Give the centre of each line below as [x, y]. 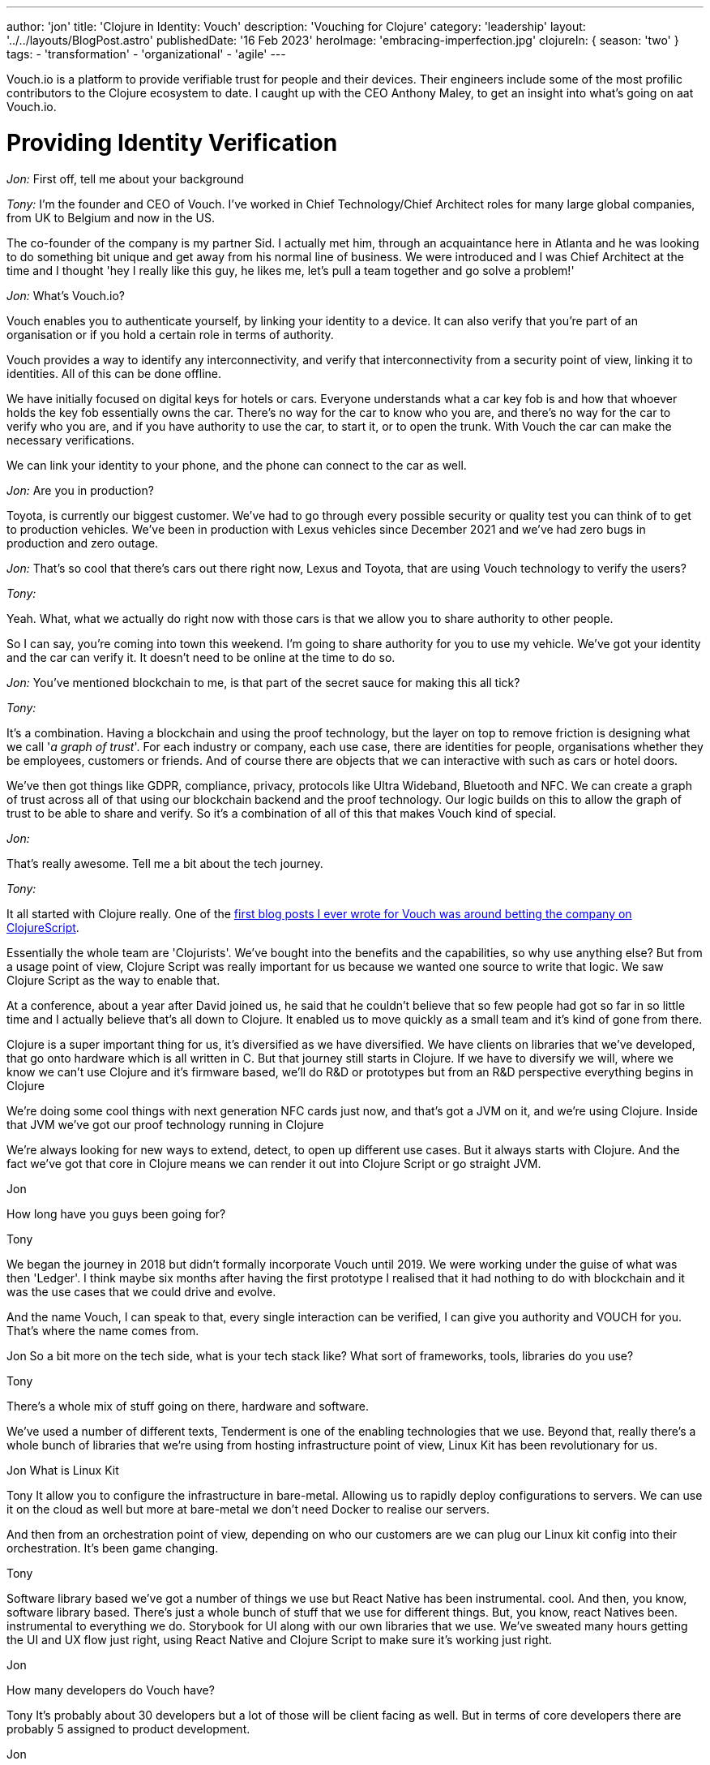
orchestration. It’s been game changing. [113, 1548]
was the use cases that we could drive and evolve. [141, 1291]
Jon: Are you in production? [80, 490]
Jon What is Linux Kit [63, 1470]
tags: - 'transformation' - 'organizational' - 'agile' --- [146, 54]
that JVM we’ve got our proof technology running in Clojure [165, 1124]
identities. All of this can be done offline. [114, 373]
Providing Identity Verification [172, 142]
